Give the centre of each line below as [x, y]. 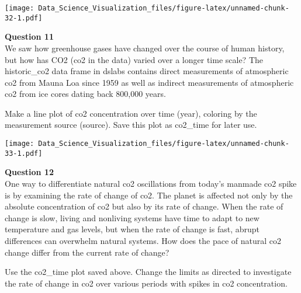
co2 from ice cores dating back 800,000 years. [85, 94]
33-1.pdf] [24, 153]
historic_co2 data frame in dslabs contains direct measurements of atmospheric [147, 71]
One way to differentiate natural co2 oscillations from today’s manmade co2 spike [151, 183]
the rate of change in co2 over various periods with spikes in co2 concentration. [146, 283]
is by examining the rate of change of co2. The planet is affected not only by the [149, 195]
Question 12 [29, 172]
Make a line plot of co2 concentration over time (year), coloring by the [131, 113]
